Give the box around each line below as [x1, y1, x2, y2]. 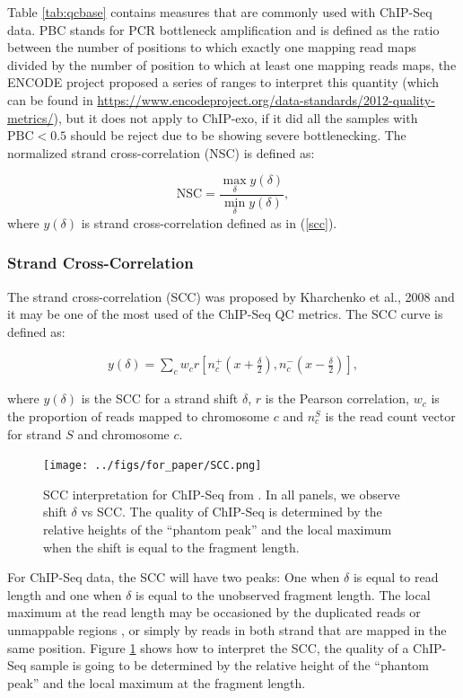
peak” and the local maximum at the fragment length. [7, 673, 306, 692]
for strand [7, 424, 62, 443]
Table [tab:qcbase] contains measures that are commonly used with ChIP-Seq [7, 3, 432, 21]
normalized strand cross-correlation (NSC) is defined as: [7, 143, 315, 162]
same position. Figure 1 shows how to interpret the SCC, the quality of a [7, 638, 409, 657]
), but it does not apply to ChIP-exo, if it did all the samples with [53, 108, 418, 127]
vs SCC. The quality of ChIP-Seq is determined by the [81, 502, 382, 521]
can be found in [7, 90, 93, 109]
